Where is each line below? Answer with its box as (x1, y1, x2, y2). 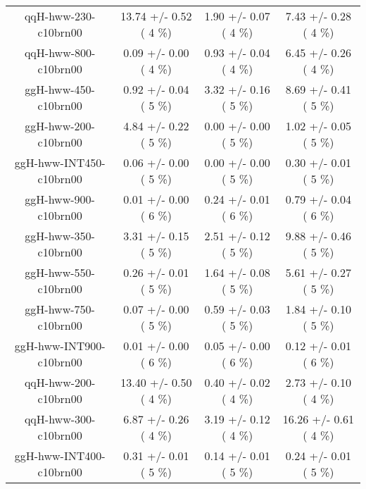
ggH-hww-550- (25, 264, 95, 280)
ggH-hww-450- (25, 81, 95, 97)
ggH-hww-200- (25, 118, 95, 134)
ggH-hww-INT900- (14, 338, 106, 354)
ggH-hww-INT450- (14, 154, 106, 171)
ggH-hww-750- (25, 301, 95, 317)
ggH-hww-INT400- (14, 447, 106, 464)
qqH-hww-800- (24, 44, 96, 61)
